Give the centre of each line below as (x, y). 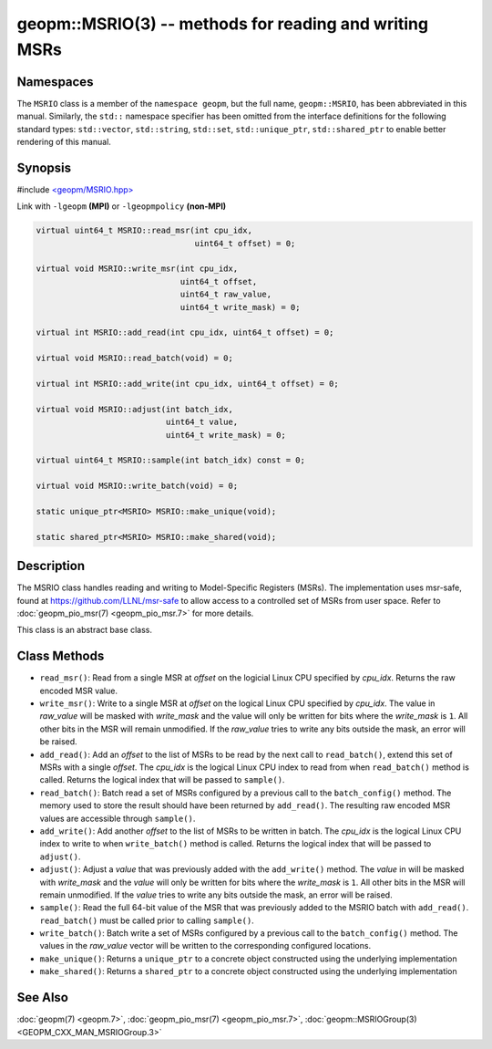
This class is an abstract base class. (84, 630)
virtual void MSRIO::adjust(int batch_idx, (135, 409)
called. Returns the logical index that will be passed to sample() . (162, 780)
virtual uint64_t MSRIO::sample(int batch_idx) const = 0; (170, 460)
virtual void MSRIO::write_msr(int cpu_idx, (137, 269)
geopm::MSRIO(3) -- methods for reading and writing (222, 24)
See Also (42, 997)
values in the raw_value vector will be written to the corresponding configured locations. (205, 946)
